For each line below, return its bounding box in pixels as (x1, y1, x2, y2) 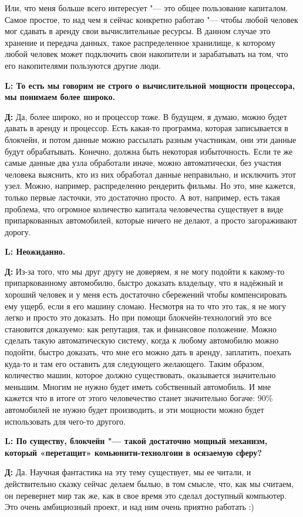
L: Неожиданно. (5, 245, 66, 258)
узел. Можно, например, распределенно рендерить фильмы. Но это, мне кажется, (5, 179, 296, 192)
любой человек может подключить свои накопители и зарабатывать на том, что (5, 48, 288, 60)
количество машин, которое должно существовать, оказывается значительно (5, 369, 276, 381)
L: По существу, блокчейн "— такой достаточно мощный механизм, (5, 435, 268, 447)
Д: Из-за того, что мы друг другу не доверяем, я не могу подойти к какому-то (5, 265, 285, 277)
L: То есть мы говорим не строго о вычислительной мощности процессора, (5, 79, 295, 91)
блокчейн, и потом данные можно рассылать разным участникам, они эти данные (5, 133, 297, 145)
